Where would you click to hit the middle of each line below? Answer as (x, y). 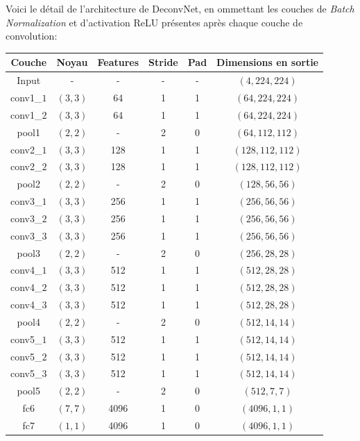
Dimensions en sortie (267, 62)
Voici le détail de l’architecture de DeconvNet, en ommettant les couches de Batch (180, 8)
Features (118, 62)
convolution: (32, 36)
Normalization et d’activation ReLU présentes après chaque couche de (154, 22)
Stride (163, 62)
